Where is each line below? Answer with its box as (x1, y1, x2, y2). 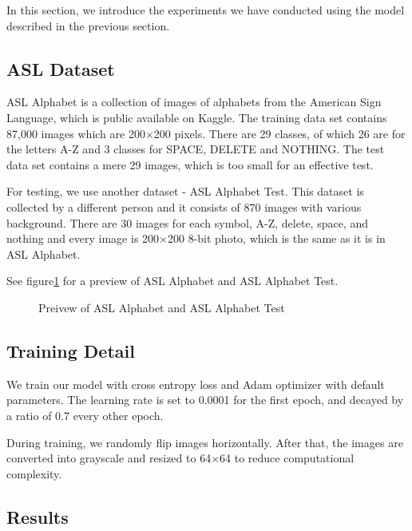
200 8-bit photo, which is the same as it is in (167, 230, 386, 247)
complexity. (6, 465, 62, 481)
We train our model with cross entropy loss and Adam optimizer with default (6, 375, 385, 392)
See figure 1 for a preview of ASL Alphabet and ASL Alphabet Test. (6, 272, 339, 289)
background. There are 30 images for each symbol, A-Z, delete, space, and (6, 214, 369, 231)
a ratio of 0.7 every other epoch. (6, 406, 164, 423)
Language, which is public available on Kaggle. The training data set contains (6, 109, 387, 125)
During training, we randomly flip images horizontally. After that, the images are (6, 434, 403, 450)
